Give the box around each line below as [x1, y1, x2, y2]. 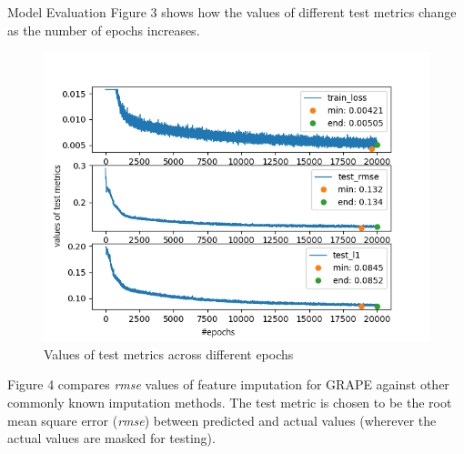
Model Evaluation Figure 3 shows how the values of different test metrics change [7, 3, 457, 21]
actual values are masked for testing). [7, 429, 216, 448]
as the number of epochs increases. [7, 20, 200, 39]
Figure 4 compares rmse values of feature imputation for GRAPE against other [7, 375, 449, 394]
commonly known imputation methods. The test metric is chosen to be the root [7, 392, 452, 411]
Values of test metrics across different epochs [44, 344, 294, 363]
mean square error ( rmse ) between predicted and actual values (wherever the [7, 410, 437, 429]
